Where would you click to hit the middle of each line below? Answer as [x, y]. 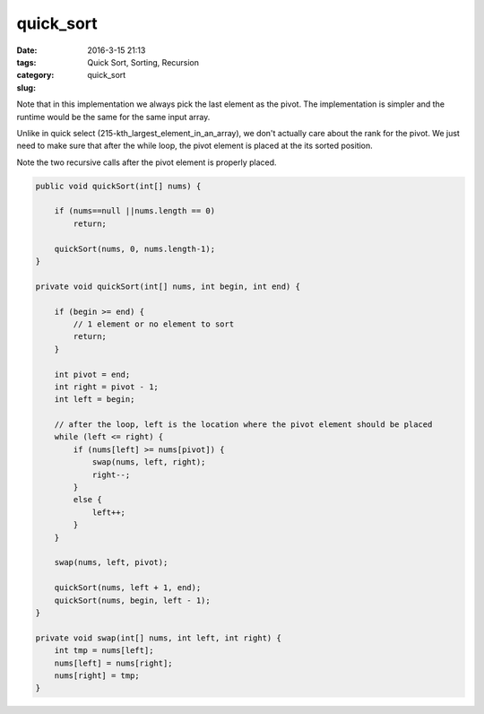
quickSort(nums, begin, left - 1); [132, 600]
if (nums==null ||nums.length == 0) [134, 211]
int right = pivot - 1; [106, 387]
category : [35, 75]
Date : [27, 50]
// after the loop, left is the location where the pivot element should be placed [243, 425]
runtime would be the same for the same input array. [113, 117]
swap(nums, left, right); [149, 462]
